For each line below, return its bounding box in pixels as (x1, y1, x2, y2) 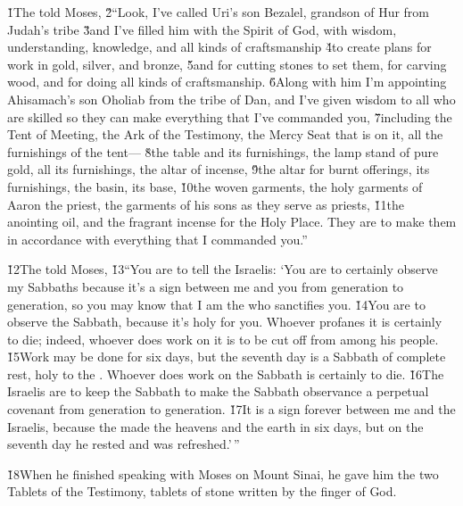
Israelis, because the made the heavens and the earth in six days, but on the (7, 417, 424, 435)
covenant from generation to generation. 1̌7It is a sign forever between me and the (7, 400, 456, 419)
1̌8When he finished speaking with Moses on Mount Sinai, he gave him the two (7, 464, 439, 483)
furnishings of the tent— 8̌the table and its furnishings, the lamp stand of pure (7, 142, 439, 161)
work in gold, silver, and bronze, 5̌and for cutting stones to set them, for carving (7, 54, 447, 73)
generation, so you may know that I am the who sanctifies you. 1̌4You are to (7, 294, 426, 313)
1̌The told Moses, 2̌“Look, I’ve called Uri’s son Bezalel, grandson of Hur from (7, 3, 430, 21)
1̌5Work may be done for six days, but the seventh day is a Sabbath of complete (7, 347, 446, 366)
